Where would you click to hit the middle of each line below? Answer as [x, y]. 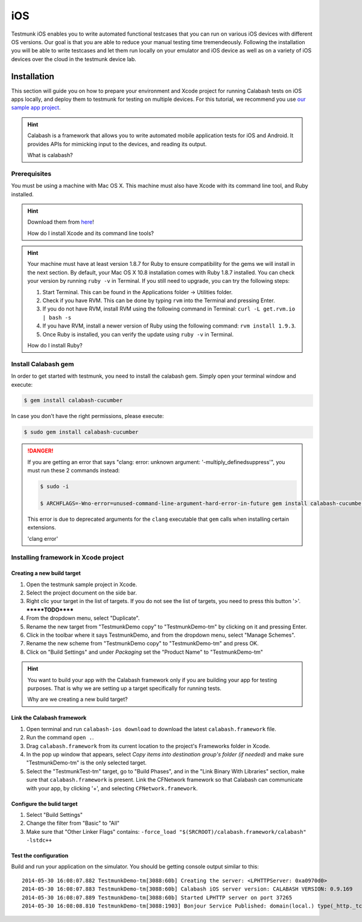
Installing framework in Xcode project [68, 557]
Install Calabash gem [43, 364]
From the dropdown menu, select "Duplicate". [83, 618]
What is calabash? [50, 155]
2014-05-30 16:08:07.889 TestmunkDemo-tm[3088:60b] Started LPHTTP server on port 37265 [157, 898]
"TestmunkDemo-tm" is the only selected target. [87, 763]
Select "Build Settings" [54, 814]
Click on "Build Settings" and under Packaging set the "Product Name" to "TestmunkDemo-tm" [145, 652]
